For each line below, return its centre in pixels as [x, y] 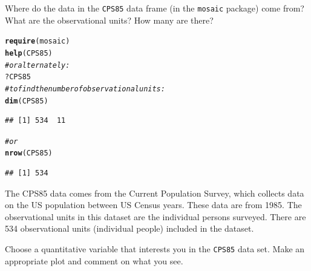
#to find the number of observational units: [85, 89]
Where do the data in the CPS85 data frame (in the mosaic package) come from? [155, 8]
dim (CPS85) [27, 101]
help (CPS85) [29, 53]
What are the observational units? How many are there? [109, 20]
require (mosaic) [38, 41]
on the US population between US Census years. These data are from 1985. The [153, 205]
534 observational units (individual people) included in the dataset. [129, 228]
